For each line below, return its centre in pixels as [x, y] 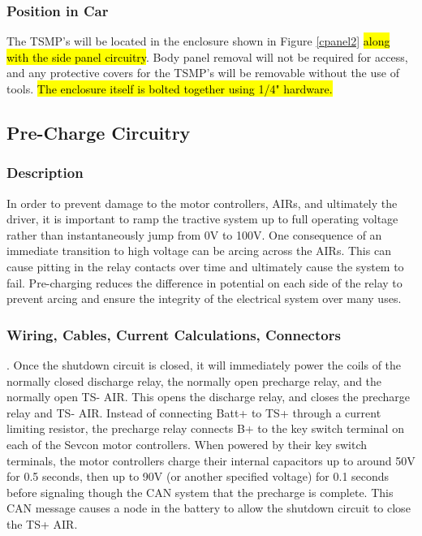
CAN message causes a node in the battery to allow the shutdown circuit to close [209, 508]
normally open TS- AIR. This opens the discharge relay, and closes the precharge [208, 397]
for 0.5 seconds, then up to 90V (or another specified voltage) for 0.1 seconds [198, 476]
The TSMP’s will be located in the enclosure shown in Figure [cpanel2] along [198, 41]
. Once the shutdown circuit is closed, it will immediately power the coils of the [204, 364]
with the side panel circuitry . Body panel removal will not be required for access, [207, 56]
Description [45, 173]
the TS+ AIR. [42, 523]
